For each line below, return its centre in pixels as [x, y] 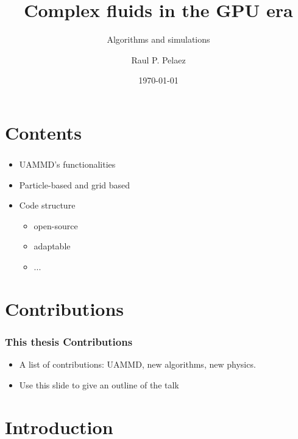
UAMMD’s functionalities [67, 164]
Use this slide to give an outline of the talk [99, 384]
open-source [56, 225]
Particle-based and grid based [75, 184]
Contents [43, 132]
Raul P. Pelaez [158, 59]
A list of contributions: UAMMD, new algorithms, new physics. [137, 364]
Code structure [47, 205]
